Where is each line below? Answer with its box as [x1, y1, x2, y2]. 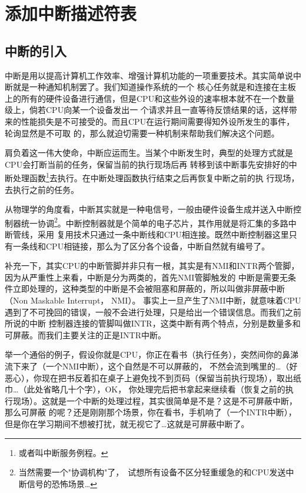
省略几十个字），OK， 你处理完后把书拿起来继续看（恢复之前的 [43, 383, 285, 395]
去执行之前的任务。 [5, 183, 79, 195]
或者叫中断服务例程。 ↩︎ [18, 446, 108, 458]
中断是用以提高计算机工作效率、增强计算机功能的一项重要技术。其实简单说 [5, 69, 293, 81]
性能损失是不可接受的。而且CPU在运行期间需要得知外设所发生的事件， [21, 115, 295, 127]
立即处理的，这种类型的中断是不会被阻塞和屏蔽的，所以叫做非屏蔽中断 [12, 282, 285, 295]
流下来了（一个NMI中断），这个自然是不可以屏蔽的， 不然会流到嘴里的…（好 [5, 359, 298, 372]
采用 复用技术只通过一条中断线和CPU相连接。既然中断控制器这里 [37, 228, 289, 241]
